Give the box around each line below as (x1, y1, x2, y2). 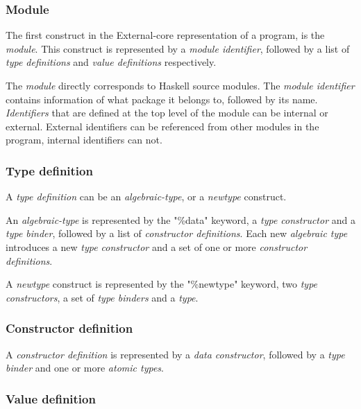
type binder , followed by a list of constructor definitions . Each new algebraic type (6, 226, 348, 241)
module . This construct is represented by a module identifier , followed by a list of (6, 41, 350, 55)
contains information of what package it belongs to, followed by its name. (6, 92, 318, 106)
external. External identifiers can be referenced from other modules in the (6, 119, 319, 133)
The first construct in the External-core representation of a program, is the (6, 28, 325, 42)
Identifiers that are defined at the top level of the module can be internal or (6, 105, 328, 120)
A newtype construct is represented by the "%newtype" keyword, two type (6, 277, 318, 291)
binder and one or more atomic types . (6, 360, 164, 375)
